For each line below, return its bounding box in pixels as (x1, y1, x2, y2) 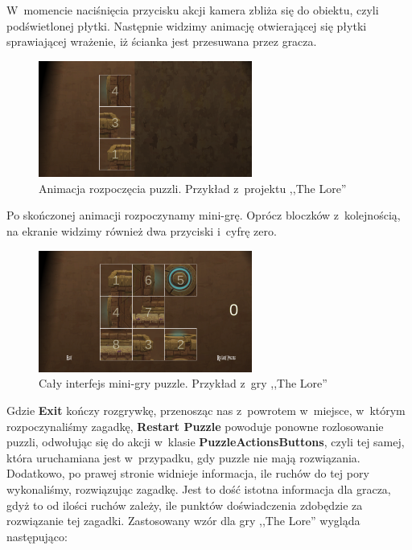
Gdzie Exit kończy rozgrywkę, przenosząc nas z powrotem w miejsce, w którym (6, 402, 406, 419)
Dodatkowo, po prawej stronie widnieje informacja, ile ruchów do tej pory (6, 465, 369, 482)
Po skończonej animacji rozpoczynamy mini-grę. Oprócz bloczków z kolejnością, (6, 207, 401, 224)
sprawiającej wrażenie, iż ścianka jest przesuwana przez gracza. (6, 33, 317, 50)
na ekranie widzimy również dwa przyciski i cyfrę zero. (6, 222, 277, 239)
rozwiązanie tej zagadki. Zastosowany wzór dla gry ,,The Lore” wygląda (6, 512, 360, 529)
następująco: (6, 527, 68, 544)
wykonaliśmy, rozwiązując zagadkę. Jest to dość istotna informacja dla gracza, (6, 480, 391, 497)
